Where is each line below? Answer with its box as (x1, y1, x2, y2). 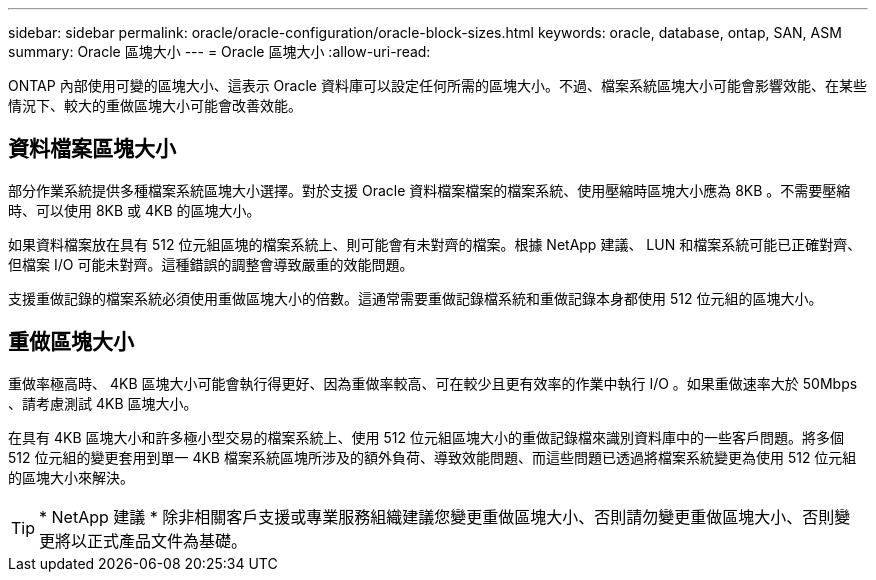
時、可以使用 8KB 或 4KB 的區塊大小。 (8, 201, 261, 219)
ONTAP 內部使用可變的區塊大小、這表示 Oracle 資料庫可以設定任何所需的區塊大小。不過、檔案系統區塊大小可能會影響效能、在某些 (8, 77, 867, 94)
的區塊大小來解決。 (8, 468, 134, 486)
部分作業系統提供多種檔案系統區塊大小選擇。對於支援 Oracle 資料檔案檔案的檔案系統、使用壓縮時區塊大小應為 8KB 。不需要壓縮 (8, 181, 851, 199)
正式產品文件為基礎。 (87, 530, 248, 551)
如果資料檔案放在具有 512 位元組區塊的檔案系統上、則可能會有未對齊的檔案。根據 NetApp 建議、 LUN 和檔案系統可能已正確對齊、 (8, 235, 862, 253)
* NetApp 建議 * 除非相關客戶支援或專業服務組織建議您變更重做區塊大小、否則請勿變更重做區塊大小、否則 (39, 506, 835, 527)
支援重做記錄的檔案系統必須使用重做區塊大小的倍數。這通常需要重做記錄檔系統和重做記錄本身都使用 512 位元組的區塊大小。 (8, 289, 823, 307)
